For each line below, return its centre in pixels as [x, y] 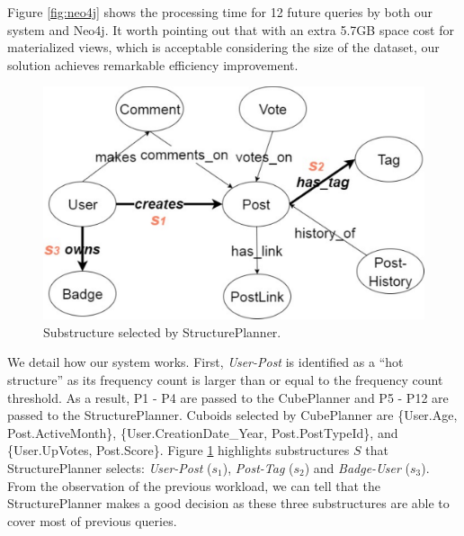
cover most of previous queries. [92, 520]
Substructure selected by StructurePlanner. [162, 331]
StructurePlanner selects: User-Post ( [110, 467]
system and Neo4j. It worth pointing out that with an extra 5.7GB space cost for [231, 29]
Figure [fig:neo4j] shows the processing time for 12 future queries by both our [220, 12]
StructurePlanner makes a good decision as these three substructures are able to [228, 503]
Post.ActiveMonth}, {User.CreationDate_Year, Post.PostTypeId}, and [203, 432]
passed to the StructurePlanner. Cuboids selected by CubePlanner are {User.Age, [232, 415]
